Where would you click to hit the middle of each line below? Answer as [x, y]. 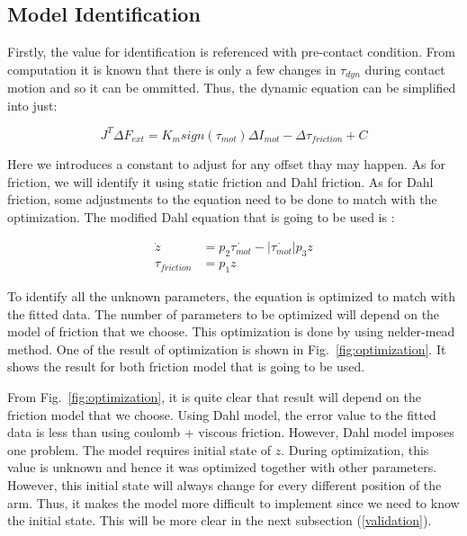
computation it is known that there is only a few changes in [172, 69]
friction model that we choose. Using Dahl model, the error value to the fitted [222, 414]
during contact [405, 69]
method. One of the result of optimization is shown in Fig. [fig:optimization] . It [227, 348]
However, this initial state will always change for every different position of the [225, 484]
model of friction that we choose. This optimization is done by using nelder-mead [231, 331]
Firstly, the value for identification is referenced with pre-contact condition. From [231, 52]
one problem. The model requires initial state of [139, 449]
